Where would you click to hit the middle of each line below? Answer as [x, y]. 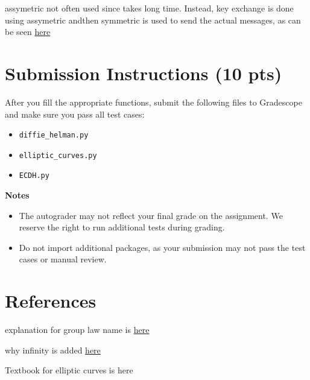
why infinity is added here [53, 350]
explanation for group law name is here [77, 330]
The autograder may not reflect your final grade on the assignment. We [151, 215]
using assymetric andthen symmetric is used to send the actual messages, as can [153, 20]
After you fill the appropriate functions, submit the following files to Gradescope [153, 102]
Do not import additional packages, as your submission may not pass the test [162, 247]
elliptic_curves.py [58, 155]
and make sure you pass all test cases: [75, 114]
